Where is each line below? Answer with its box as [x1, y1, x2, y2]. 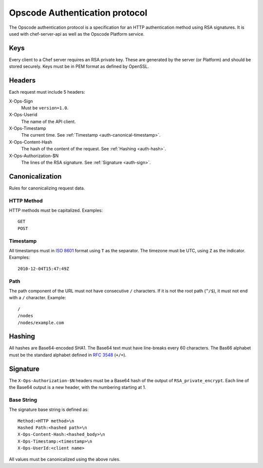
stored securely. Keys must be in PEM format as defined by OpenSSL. [9, 63, 149, 69]
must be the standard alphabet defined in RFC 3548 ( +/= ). [9, 352, 127, 358]
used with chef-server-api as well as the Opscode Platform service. [9, 31, 145, 37]
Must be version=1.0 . [21, 105, 69, 111]
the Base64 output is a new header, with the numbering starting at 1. [9, 385, 146, 390]
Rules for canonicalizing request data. [9, 185, 85, 191]
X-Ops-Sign [9, 98, 33, 104]
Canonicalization [9, 172, 62, 181]
